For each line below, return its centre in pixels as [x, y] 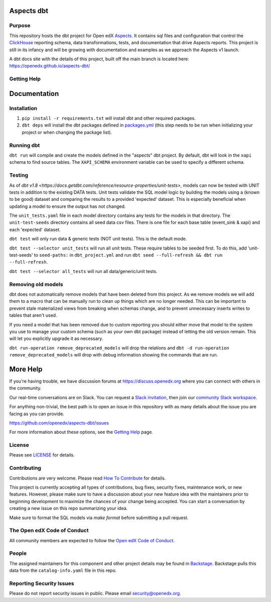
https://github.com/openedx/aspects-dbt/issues [59, 423]
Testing [19, 175]
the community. [25, 388]
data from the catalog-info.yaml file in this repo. [63, 570]
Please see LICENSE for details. [42, 455]
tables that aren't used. [33, 315]
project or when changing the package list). [67, 132]
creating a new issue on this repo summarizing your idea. [69, 508]
